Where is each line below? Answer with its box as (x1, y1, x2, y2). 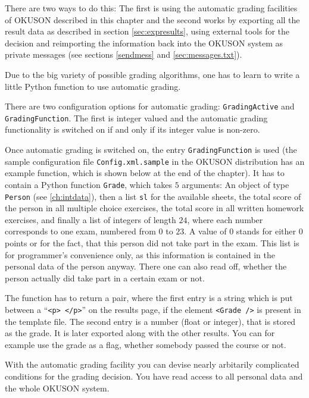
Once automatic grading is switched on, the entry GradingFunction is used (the (5, 143, 297, 156)
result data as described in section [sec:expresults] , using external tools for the (5, 25, 290, 37)
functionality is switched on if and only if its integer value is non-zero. (5, 123, 260, 136)
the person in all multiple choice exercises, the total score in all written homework (5, 202, 304, 214)
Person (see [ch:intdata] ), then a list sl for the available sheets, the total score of (5, 190, 301, 202)
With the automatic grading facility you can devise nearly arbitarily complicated (5, 358, 299, 371)
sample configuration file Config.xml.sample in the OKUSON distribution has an (5, 155, 305, 167)
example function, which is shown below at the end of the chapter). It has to (5, 167, 285, 179)
